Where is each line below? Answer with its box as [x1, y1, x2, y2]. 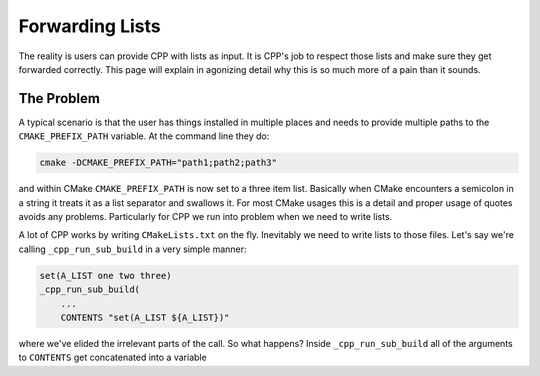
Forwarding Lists [18, 15, 161, 37]
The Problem [18, 90, 100, 107]
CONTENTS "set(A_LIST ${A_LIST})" [60, 311, 230, 323]
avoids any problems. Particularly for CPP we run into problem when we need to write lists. [18, 210, 393, 222]
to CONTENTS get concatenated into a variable [18, 351, 207, 364]
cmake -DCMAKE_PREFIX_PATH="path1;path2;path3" [39, 157, 277, 169]
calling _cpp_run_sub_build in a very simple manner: [18, 243, 247, 255]
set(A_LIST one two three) [39, 270, 172, 281]
